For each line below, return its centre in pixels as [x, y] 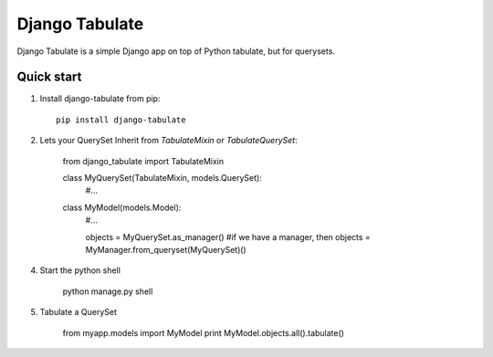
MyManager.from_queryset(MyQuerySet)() [166, 249]
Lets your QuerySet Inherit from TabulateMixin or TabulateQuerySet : [168, 141]
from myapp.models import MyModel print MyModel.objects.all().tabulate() [203, 332]
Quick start [49, 77]
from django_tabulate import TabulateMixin [143, 161]
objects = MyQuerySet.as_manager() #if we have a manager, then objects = [228, 236]
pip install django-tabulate [121, 120]
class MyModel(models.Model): [122, 207]
